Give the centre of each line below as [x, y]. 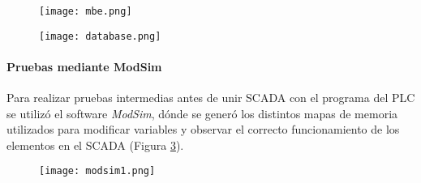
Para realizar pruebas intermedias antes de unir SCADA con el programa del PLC [211, 98]
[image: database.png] [100, 36]
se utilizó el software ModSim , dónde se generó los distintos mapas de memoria [202, 113]
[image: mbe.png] [86, 11]
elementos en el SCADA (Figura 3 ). [95, 145]
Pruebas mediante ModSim [84, 66]
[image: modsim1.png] [97, 171]
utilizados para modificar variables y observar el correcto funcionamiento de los [203, 129]
